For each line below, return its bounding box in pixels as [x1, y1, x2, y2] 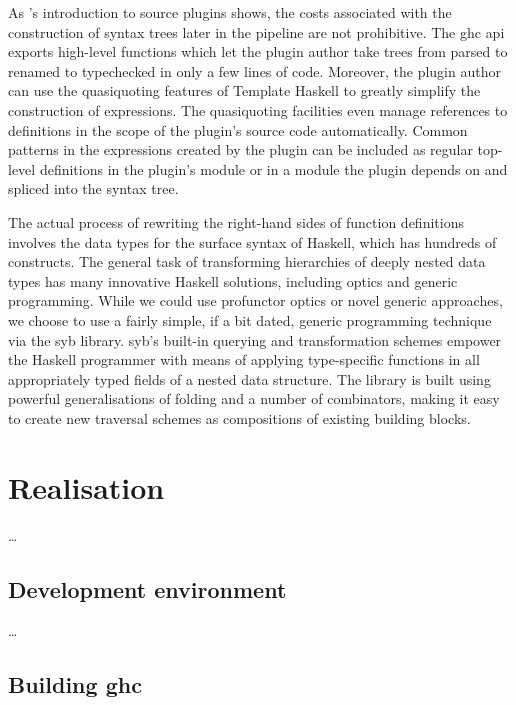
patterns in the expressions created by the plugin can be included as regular [8, 139, 473, 160]
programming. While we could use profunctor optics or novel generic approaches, [8, 290, 503, 311]
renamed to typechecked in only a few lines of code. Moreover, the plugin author [8, 60, 501, 81]
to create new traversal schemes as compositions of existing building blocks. [8, 407, 471, 428]
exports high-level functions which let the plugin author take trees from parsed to [8, 41, 508, 62]
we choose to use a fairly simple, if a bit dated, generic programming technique [8, 309, 492, 330]
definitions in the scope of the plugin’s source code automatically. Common [8, 119, 468, 140]
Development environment [8, 573, 287, 604]
